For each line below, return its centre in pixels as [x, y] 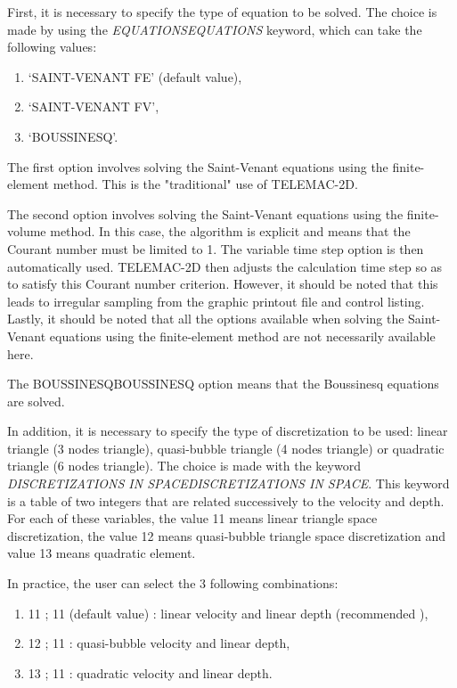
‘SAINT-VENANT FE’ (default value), [135, 76]
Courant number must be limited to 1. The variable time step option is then [216, 248]
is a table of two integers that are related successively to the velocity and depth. [226, 500]
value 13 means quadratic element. [102, 553]
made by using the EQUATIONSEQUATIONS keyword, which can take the [215, 29]
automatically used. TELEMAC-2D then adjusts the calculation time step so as [225, 266]
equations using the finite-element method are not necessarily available [242, 336]
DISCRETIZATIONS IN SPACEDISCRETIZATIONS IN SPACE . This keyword [228, 483]
